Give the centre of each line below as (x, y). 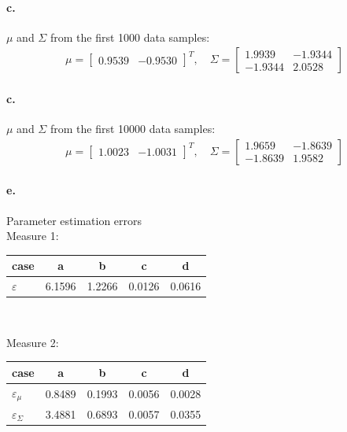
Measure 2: (33, 342)
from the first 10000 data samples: (133, 129)
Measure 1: (33, 236)
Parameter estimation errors (74, 220)
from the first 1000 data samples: (130, 37)
